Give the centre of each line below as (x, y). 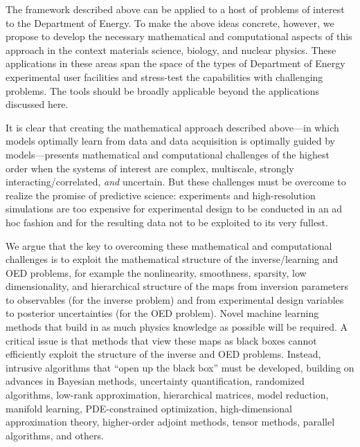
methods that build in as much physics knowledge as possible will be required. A (177, 327)
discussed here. (37, 104)
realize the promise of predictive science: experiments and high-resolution (161, 195)
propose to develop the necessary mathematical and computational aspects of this (179, 36)
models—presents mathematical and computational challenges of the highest (168, 154)
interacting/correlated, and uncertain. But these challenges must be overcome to (176, 182)
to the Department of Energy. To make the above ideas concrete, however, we (170, 22)
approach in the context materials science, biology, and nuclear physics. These (171, 49)
